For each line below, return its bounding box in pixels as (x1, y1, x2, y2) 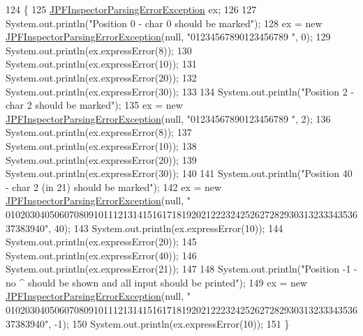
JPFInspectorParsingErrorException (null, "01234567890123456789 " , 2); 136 (6, 111, 331, 125)
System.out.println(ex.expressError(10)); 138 (6, 138, 197, 153)
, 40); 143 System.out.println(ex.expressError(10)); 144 (48, 220, 283, 235)
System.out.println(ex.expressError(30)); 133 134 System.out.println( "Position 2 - (6, 84, 355, 98)
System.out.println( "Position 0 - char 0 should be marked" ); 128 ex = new (6, 15, 323, 30)
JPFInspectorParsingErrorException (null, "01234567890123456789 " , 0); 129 (6, 29, 331, 44)
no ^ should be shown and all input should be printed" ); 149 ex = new (6, 275, 308, 289)
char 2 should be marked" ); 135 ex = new (6, 98, 183, 112)
